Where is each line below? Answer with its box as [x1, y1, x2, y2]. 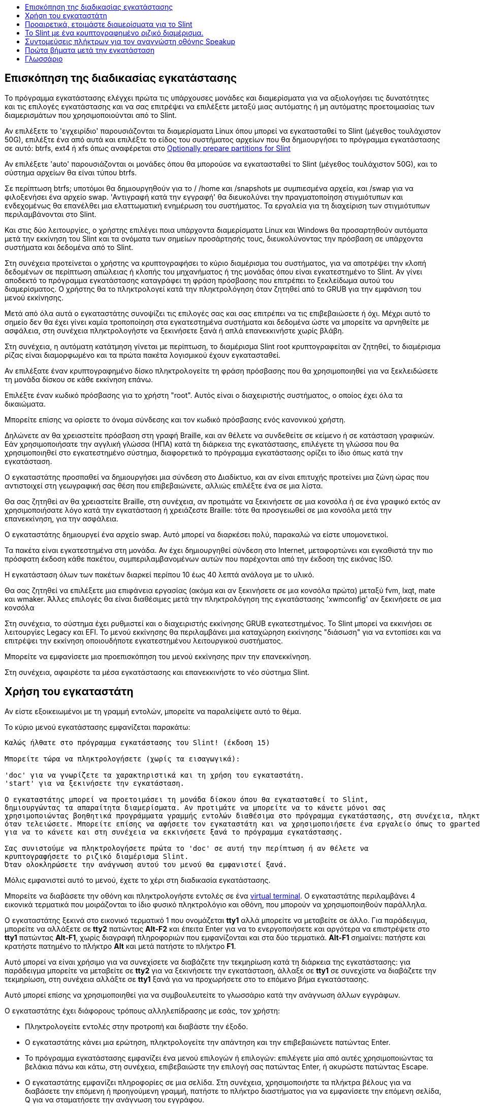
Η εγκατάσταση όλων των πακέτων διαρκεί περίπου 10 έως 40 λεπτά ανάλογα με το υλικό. [5, 570, 314, 579]
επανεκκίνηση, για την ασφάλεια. [5, 514, 119, 523]
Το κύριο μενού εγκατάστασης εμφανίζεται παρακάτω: [5, 722, 190, 731]
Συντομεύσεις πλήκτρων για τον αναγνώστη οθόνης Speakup [25, 37, 236, 46]
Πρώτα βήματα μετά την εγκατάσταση [25, 46, 155, 54]
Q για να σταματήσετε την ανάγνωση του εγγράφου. [25, 1095, 205, 1104]
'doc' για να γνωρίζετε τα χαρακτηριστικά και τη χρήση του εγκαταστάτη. [5, 771, 305, 779]
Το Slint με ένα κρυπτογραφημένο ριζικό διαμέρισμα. [25, 28, 204, 37]
